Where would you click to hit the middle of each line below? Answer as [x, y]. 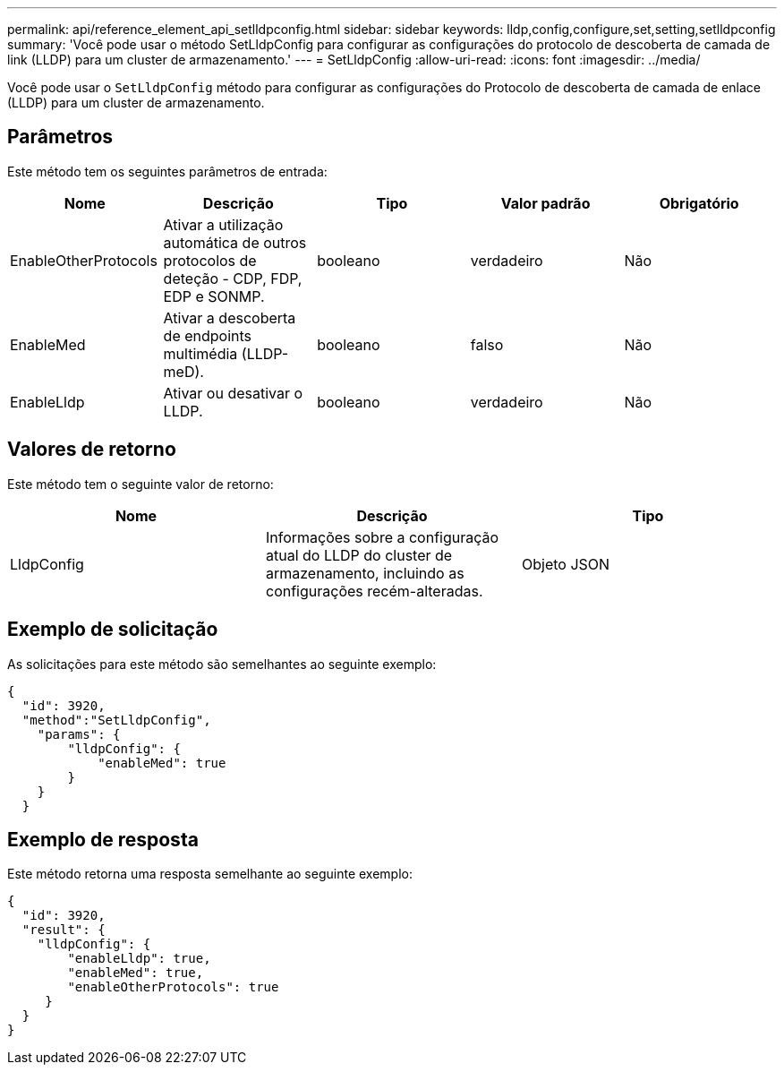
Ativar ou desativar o [233, 393]
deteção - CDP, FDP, [233, 278]
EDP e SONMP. [214, 296]
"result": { [64, 930]
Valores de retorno [92, 450]
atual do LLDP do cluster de [359, 555]
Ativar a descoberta [230, 317]
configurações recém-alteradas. [374, 591]
